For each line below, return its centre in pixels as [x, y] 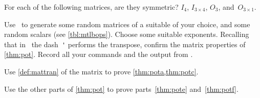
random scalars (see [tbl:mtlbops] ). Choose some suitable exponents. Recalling [127, 34]
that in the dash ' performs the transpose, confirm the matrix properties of [125, 44]
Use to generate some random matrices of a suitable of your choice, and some [127, 24]
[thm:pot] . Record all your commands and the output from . [99, 54]
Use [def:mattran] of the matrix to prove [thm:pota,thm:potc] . [101, 72]
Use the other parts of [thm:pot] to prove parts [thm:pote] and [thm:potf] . [121, 89]
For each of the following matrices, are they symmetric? [91, 7]
